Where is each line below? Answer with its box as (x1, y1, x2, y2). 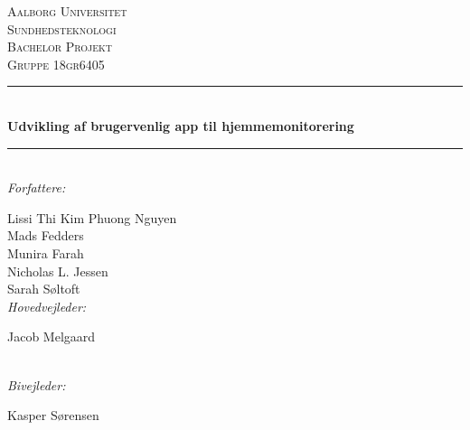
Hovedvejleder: (7, 296, 87, 315)
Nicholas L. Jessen (7, 261, 108, 280)
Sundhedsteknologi (7, 19, 117, 38)
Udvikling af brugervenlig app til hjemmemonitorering (7, 116, 354, 135)
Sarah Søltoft (7, 279, 80, 298)
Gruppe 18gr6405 (7, 54, 105, 73)
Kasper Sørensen (7, 406, 99, 425)
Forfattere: (7, 178, 66, 197)
